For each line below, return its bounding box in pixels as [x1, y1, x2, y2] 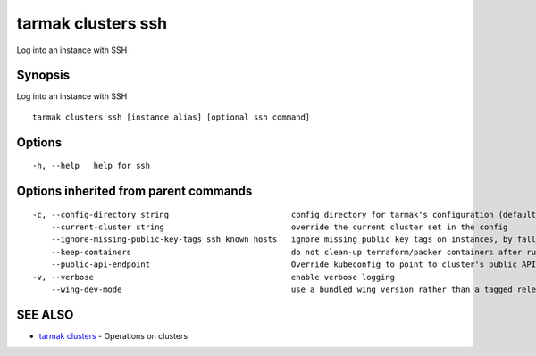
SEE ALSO [16, 307, 74, 322]
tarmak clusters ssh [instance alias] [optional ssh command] [32, 112, 311, 122]
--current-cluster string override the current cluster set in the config [50, 222, 508, 232]
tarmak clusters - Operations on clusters [38, 330, 188, 341]
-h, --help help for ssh [32, 161, 151, 171]
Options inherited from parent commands [16, 184, 253, 199]
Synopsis [16, 68, 71, 83]
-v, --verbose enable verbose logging [32, 272, 396, 282]
